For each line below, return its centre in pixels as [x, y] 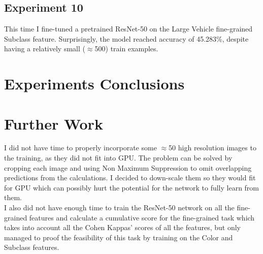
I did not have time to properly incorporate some [80, 148]
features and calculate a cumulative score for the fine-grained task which [142, 217]
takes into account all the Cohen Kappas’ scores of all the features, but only [122, 227]
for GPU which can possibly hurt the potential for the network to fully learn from [132, 187]
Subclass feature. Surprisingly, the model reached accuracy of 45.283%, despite [126, 38]
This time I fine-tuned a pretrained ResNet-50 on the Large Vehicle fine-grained [128, 29]
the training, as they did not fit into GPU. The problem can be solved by [118, 158]
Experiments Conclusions [94, 84]
